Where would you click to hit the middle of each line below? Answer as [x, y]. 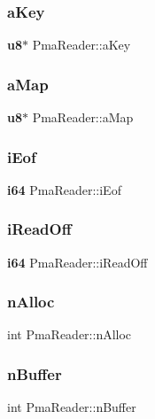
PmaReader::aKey [81, 45]
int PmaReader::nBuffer [72, 407]
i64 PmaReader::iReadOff [77, 262]
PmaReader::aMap [83, 117]
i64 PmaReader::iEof [64, 189]
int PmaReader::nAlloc [70, 334]
